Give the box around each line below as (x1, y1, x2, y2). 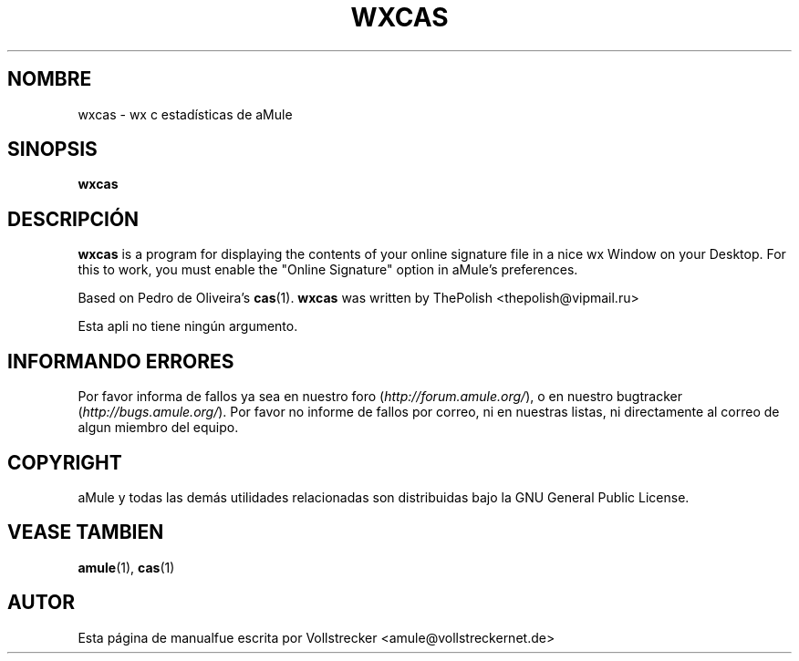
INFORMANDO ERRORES (7, 349, 234, 373)
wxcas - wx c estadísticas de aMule (78, 106, 293, 122)
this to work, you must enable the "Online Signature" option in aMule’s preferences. (78, 262, 578, 278)
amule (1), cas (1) (78, 559, 175, 575)
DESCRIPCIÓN (7, 207, 140, 231)
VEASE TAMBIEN (7, 521, 164, 544)
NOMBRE (7, 67, 92, 91)
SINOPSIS (7, 138, 98, 161)
